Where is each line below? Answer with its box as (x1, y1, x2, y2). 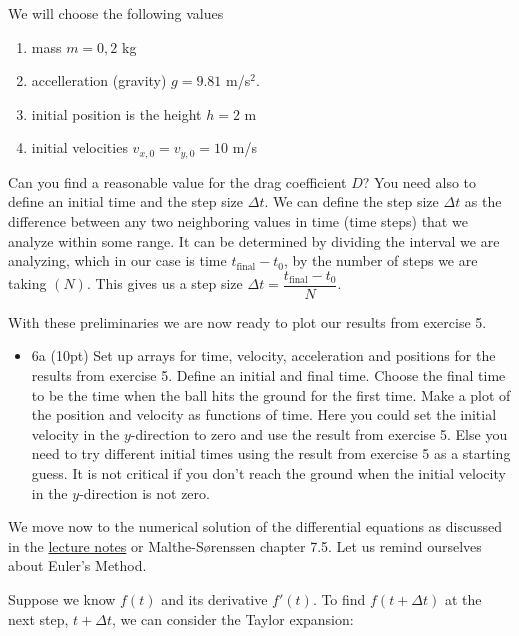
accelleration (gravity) (31, 70, 167, 91)
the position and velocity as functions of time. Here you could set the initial (31, 404, 497, 425)
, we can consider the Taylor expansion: (111, 608, 354, 629)
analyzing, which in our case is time (8, 250, 227, 271)
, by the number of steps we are (283, 250, 478, 271)
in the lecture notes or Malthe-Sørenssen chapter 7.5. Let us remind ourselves (8, 535, 482, 556)
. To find (312, 588, 366, 609)
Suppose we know (8, 588, 116, 609)
